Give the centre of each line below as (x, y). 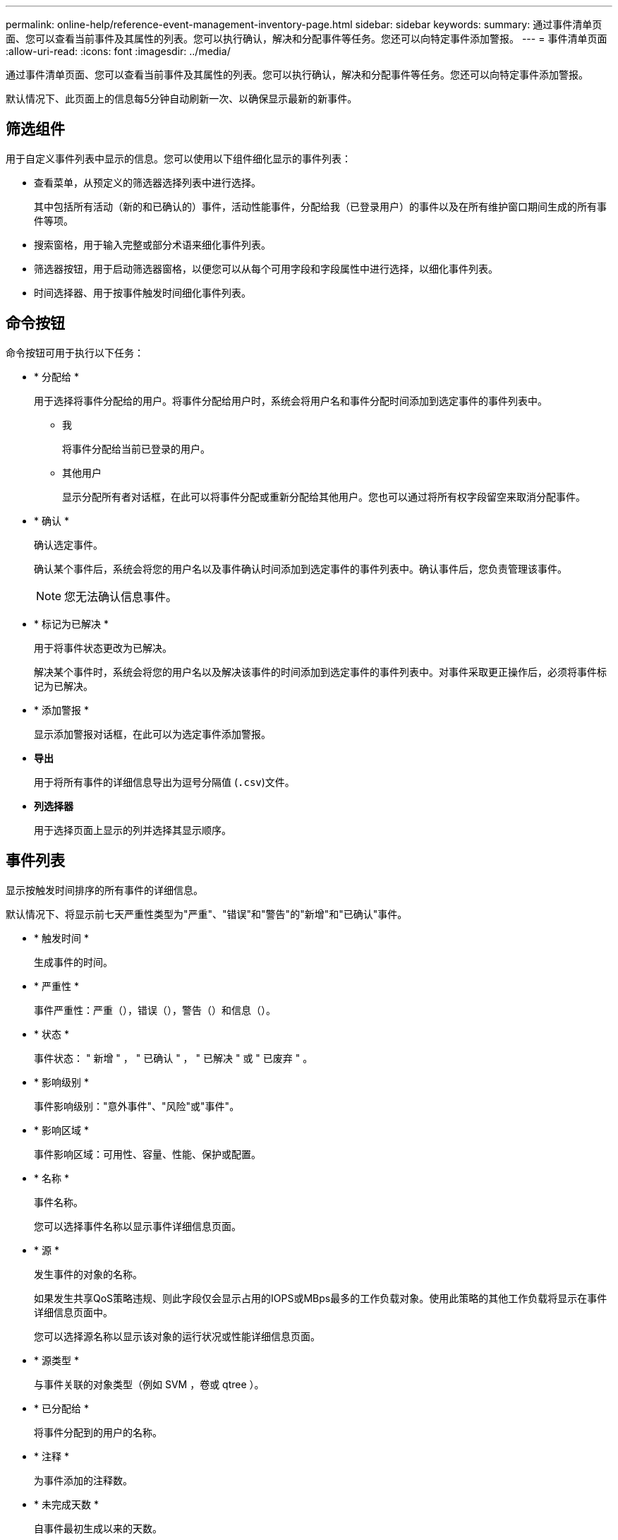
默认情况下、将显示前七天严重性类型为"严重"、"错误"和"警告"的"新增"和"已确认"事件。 (207, 914)
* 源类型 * (56, 1360)
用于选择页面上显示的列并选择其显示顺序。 (133, 830)
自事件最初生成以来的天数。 (98, 1528)
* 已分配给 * (61, 1408)
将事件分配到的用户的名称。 (98, 1432)
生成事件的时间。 (73, 962)
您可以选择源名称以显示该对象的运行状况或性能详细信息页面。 (177, 1336)
